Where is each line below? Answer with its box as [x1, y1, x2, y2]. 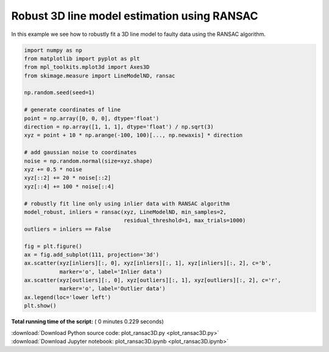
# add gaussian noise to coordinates [24, 149, 137, 156]
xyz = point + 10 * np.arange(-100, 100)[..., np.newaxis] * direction [24, 132, 243, 139]
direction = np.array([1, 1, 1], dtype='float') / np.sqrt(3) [24, 124, 214, 130]
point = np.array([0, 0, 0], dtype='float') [24, 114, 160, 122]
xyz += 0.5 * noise [24, 166, 82, 173]
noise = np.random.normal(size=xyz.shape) [24, 157, 153, 164]
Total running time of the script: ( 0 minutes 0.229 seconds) [11, 318, 164, 325]
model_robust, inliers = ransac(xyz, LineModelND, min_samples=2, [24, 208, 227, 216]
